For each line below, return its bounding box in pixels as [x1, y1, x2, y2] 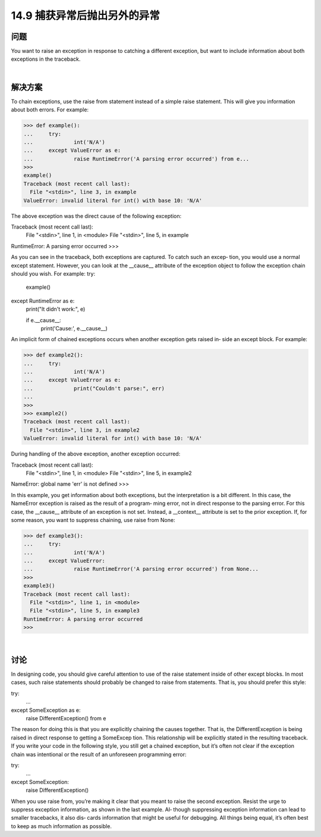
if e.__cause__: [26, 316, 62, 324]
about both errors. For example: [11, 106, 89, 113]
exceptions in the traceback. [11, 55, 81, 63]
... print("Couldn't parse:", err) [23, 385, 165, 392]
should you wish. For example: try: [11, 270, 95, 277]
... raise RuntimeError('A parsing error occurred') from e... [23, 155, 250, 162]
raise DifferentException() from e [26, 715, 106, 722]
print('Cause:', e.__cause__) [40, 324, 108, 332]
